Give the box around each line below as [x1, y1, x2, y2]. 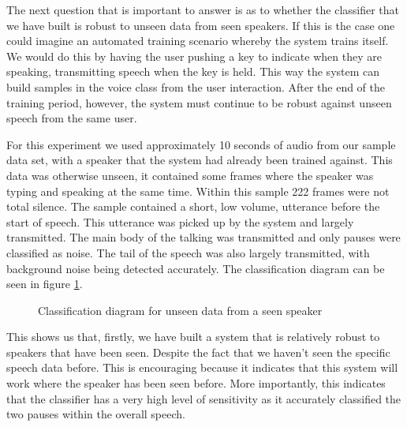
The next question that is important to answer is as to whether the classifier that [6, 2, 400, 17]
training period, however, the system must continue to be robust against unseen [6, 94, 392, 110]
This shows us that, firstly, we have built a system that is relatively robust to [6, 328, 380, 345]
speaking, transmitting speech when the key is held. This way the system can [6, 63, 380, 80]
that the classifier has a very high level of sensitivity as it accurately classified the [6, 390, 401, 406]
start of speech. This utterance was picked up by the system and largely [6, 213, 354, 230]
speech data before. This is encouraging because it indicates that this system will [6, 359, 398, 376]
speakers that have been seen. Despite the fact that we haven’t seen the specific [6, 343, 390, 360]
